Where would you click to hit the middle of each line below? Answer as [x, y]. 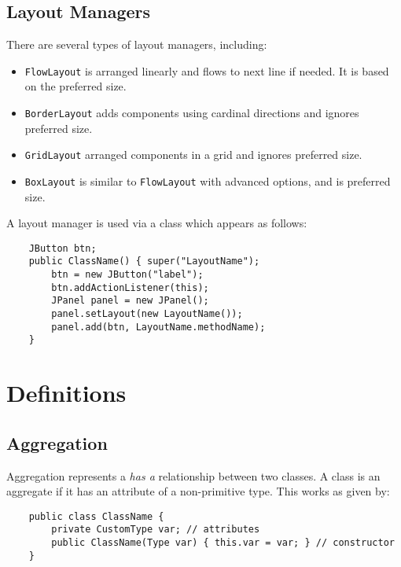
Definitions [66, 393]
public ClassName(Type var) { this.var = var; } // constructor [223, 543]
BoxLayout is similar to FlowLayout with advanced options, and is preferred [208, 180]
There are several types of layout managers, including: [137, 44]
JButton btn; [63, 248]
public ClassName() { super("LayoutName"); [144, 261]
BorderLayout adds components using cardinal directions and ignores [192, 113]
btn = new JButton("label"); [127, 275]
